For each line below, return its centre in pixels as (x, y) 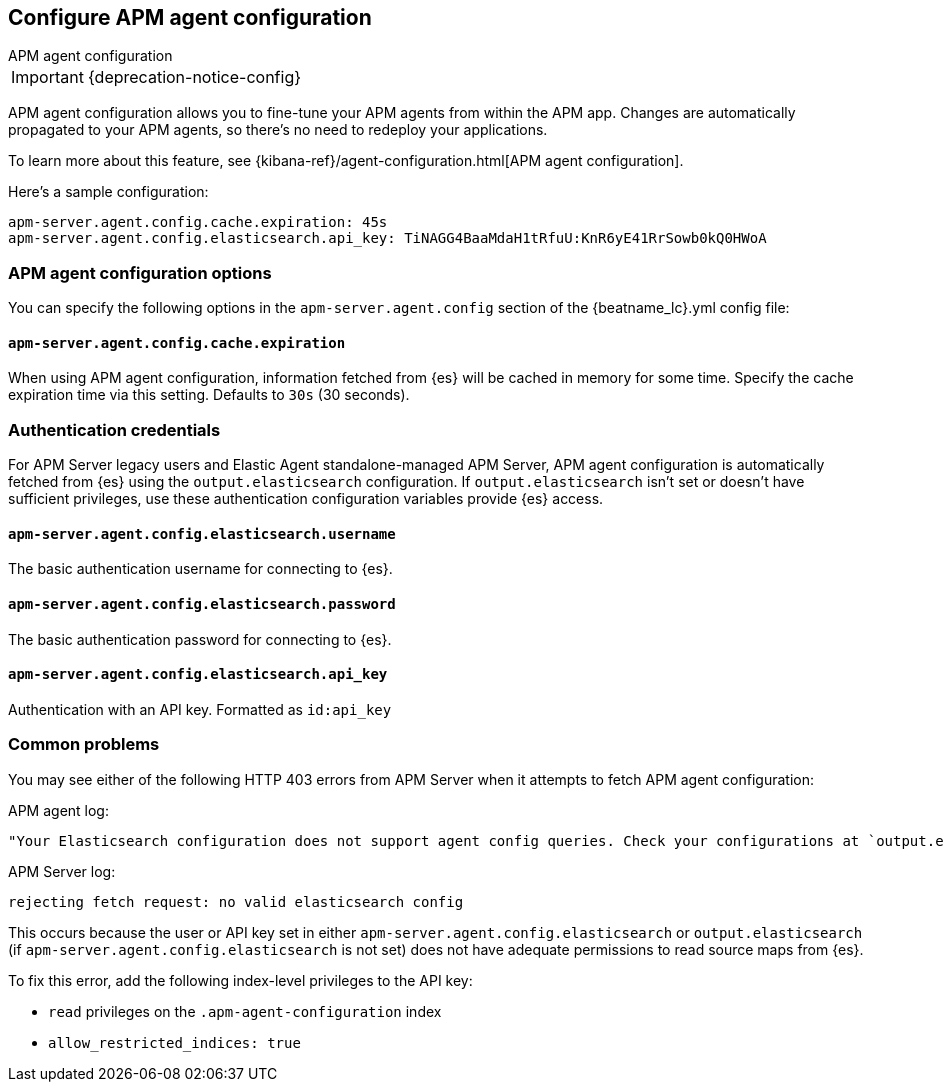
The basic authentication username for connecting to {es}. (200, 569)
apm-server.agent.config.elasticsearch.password (202, 603)
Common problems (84, 744)
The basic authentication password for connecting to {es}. (200, 639)
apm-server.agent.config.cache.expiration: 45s (198, 222)
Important (47, 77)
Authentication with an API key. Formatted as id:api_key (200, 709)
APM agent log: (58, 810)
